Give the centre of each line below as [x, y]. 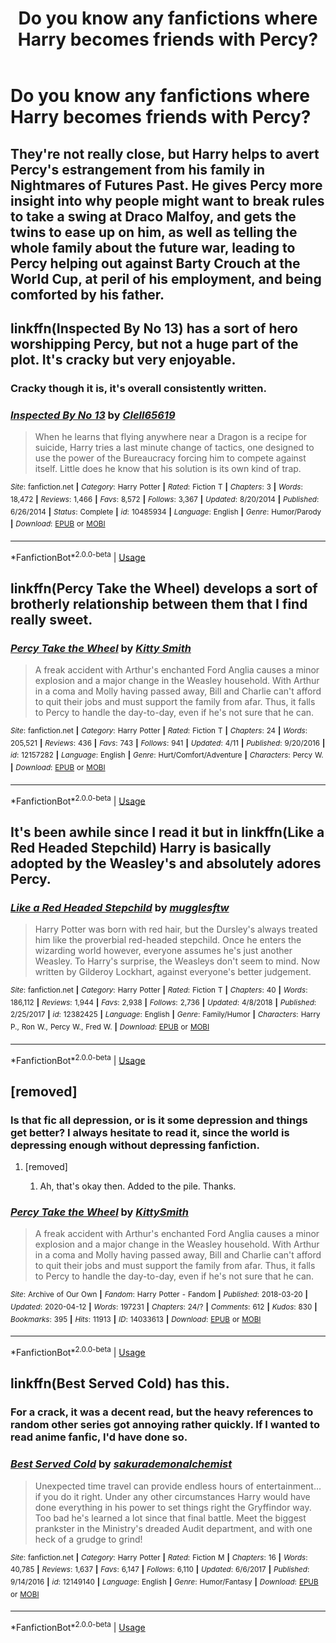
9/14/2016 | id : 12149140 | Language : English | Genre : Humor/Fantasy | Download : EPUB [164, 1582]
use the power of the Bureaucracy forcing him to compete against [170, 458]
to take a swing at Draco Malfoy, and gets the [153, 216]
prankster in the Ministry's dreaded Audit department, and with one [173, 1528]
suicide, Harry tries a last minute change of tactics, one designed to [174, 448]
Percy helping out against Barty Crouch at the [155, 263]
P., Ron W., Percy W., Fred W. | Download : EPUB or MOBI [110, 1027]
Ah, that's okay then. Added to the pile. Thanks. [138, 1186]
